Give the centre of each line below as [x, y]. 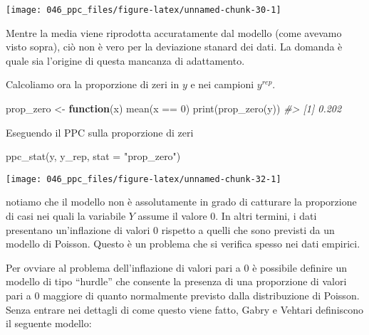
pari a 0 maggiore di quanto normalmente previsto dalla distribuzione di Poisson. [183, 296]
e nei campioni [222, 84]
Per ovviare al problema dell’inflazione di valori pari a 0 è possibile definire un [176, 267]
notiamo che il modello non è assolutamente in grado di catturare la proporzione [181, 202]
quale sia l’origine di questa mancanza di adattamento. [125, 60]
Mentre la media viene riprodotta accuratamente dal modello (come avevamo [174, 32]
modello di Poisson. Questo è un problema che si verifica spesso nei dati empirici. [183, 244]
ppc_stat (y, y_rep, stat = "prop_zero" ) [93, 156]
